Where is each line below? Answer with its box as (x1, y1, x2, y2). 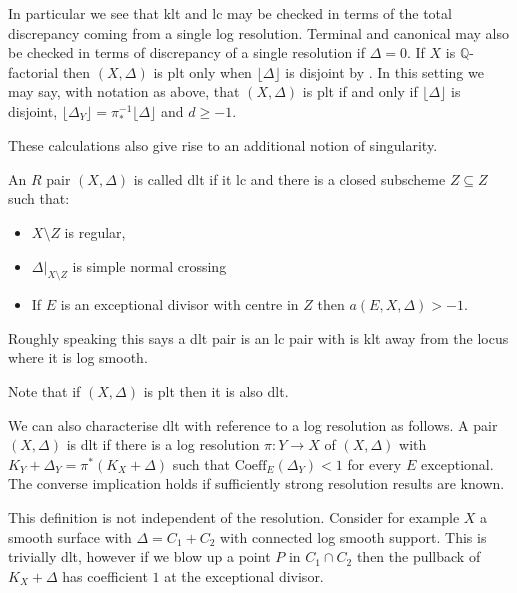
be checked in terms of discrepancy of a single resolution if (8, 42, 366, 63)
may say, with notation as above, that (8, 81, 240, 102)
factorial (8, 61, 59, 82)
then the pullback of (356, 546, 481, 567)
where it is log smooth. (8, 347, 148, 368)
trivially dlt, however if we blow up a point (8, 546, 271, 567)
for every (347, 453, 402, 474)
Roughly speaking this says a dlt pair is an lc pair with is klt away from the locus (8, 327, 509, 348)
